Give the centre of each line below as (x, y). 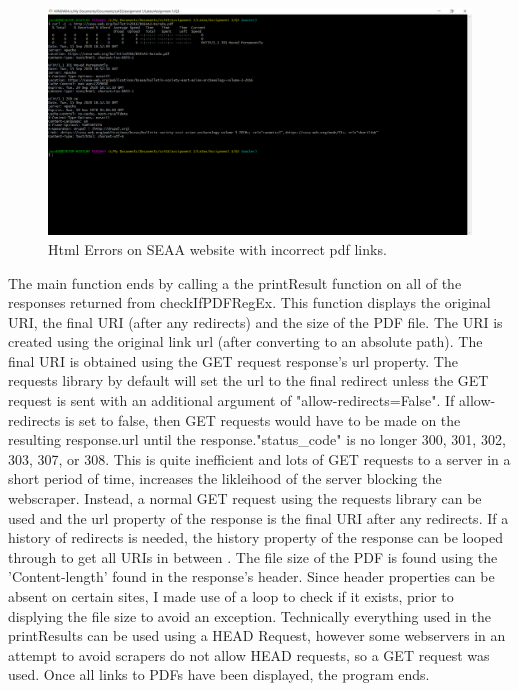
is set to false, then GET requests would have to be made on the (262, 419)
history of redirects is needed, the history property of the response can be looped (256, 537)
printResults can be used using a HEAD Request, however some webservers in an (257, 635)
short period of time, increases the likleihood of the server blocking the (225, 478)
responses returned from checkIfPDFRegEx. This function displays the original (249, 302)
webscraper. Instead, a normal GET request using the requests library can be (245, 498)
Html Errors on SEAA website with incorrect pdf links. (217, 248)
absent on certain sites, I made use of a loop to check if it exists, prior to (231, 596)
